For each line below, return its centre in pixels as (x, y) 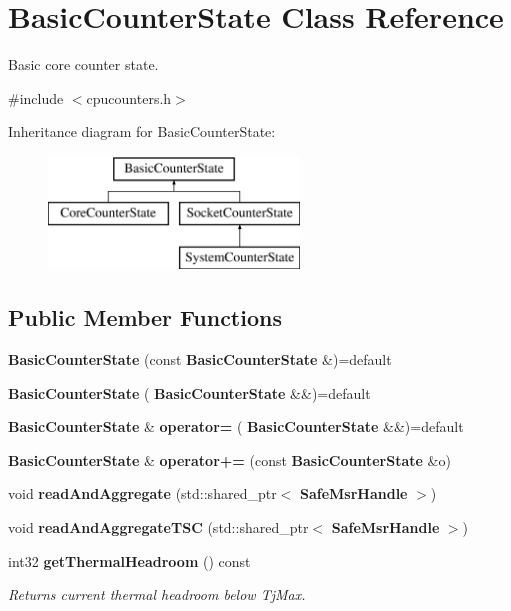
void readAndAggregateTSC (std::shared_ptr (158, 527)
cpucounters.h (129, 97)
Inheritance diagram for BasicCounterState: (142, 131)
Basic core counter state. (83, 64)
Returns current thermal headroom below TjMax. (157, 594)
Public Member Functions (145, 317)
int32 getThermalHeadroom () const (129, 560)
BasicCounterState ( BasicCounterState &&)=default (189, 392)
